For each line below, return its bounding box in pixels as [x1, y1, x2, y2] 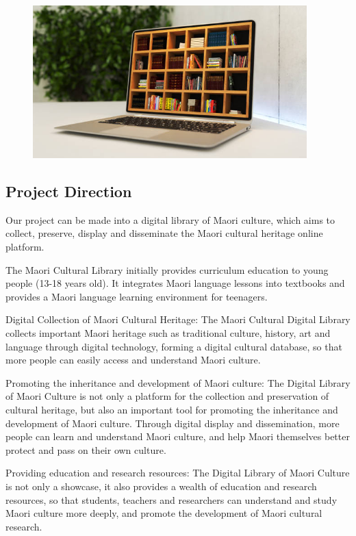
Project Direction [5, 181, 132, 202]
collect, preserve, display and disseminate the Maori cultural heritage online [5, 226, 323, 240]
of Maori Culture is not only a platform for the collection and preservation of [5, 389, 329, 403]
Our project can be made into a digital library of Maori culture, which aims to [5, 212, 335, 227]
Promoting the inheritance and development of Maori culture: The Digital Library [5, 375, 351, 390]
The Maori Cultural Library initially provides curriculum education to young [5, 262, 329, 277]
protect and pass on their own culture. [5, 442, 166, 457]
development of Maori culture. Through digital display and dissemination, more [5, 416, 340, 430]
